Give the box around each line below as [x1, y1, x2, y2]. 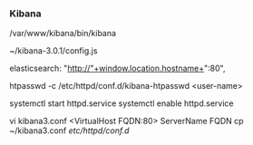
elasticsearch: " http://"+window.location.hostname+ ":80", [9, 63, 226, 74]
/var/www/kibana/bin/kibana [9, 28, 116, 39]
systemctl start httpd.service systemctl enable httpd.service [9, 98, 234, 109]
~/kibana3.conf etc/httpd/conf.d [9, 125, 130, 136]
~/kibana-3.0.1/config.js [9, 45, 98, 56]
